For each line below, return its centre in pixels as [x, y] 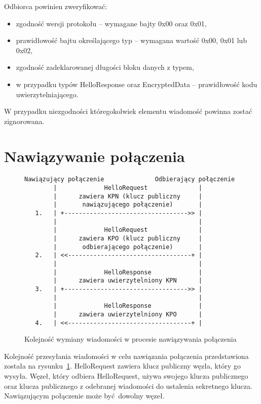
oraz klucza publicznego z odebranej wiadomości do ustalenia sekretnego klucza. [128, 386]
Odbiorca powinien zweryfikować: [56, 6]
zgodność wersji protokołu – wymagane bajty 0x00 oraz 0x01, [111, 23]
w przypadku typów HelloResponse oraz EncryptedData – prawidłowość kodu [137, 84]
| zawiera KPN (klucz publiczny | [128, 196]
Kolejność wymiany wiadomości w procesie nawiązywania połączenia [130, 339]
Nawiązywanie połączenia [95, 156]
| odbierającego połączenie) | [128, 247]
